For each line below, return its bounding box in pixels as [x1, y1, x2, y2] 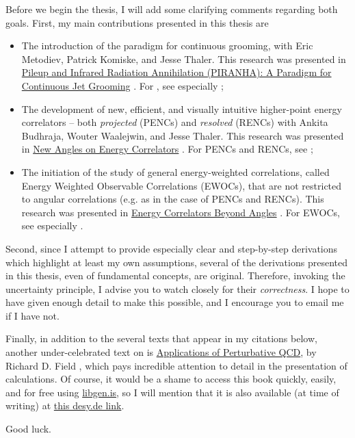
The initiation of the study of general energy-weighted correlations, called [21, 164, 330, 179]
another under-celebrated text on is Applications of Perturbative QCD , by [5, 345, 317, 359]
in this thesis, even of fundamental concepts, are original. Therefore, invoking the [5, 268, 345, 283]
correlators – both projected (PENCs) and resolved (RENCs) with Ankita [21, 115, 328, 129]
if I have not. [5, 308, 60, 322]
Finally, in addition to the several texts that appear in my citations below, [5, 331, 317, 346]
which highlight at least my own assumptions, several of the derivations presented [5, 255, 347, 269]
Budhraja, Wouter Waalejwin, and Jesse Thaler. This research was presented [21, 128, 344, 142]
